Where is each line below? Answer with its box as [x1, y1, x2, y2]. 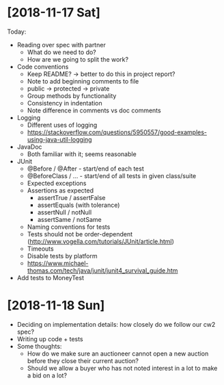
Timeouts [27, 245, 54, 253]
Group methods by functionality [27, 91, 117, 100]
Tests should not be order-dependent [27, 229, 133, 238]
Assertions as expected [27, 186, 94, 195]
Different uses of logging [27, 121, 98, 129]
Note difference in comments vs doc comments [27, 106, 162, 114]
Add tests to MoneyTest [16, 273, 84, 282]
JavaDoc [16, 142, 42, 151]
